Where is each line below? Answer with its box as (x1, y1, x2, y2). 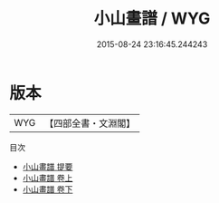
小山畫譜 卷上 (22, 172, 73, 183)
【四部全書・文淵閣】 (44, 117, 136, 130)
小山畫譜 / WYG (93, 8, 211, 29)
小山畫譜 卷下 (22, 183, 73, 195)
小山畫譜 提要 (22, 160, 73, 172)
